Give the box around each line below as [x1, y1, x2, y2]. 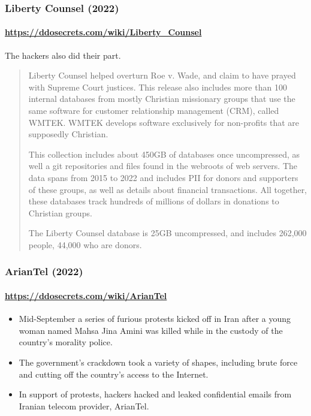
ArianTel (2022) [5, 264, 83, 279]
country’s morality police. [19, 336, 113, 348]
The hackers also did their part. [5, 49, 121, 61]
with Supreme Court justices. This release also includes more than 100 [28, 80, 287, 93]
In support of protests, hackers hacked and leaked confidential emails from [19, 388, 292, 400]
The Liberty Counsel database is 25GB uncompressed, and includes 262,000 [28, 227, 307, 239]
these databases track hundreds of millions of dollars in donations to [28, 195, 279, 207]
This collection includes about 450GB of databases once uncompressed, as [28, 147, 300, 160]
